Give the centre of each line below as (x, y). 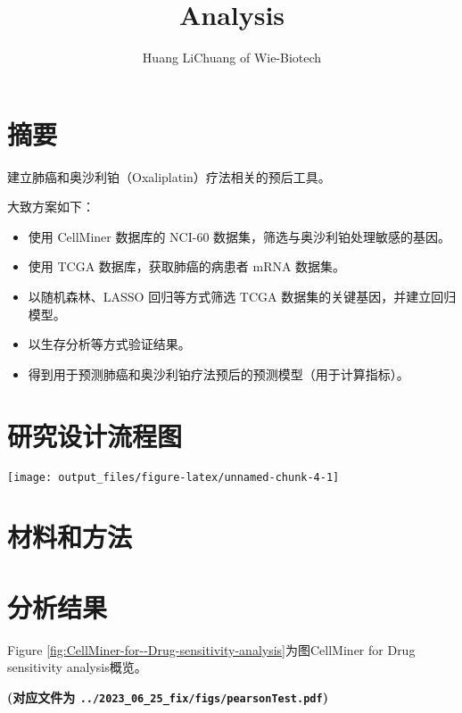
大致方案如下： (51, 207)
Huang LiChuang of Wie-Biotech (232, 58)
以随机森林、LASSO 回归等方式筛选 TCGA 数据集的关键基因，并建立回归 (242, 297)
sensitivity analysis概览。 (77, 667)
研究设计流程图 (95, 435)
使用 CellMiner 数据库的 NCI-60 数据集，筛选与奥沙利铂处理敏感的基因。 (239, 236)
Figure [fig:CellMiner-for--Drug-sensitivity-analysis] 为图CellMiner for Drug (211, 649)
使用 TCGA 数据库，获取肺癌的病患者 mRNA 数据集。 (187, 266)
